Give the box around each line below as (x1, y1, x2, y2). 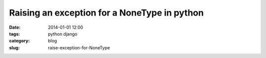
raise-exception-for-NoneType (48, 44, 110, 51)
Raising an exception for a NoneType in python (9, 7, 204, 18)
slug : (9, 44, 20, 51)
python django (48, 31, 77, 37)
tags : (9, 31, 20, 37)
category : (9, 38, 30, 44)
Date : (9, 24, 21, 30)
